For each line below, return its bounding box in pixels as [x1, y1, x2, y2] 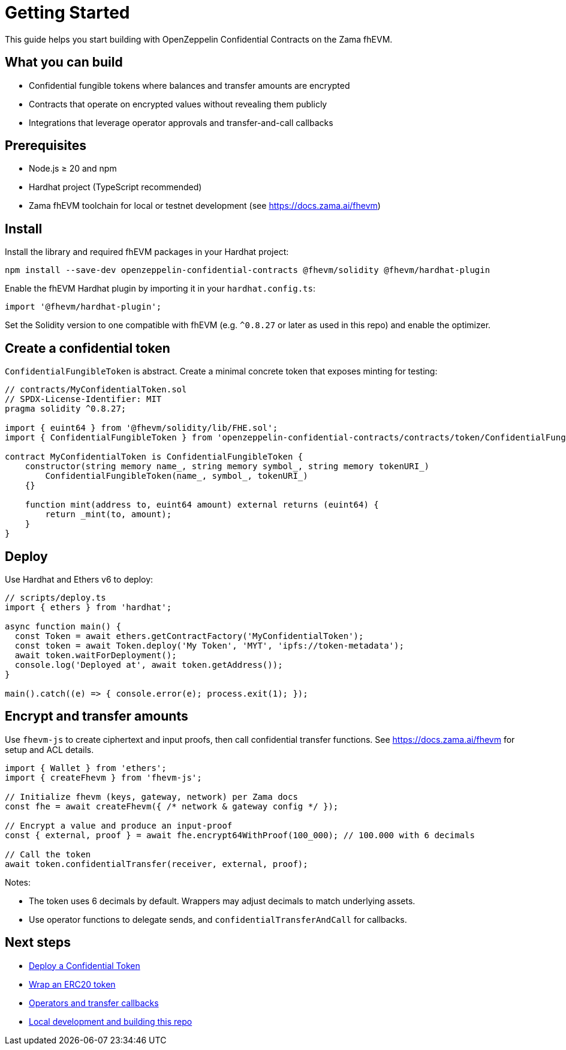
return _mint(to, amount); [45, 509, 172, 520]
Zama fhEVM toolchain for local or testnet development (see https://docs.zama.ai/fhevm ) [29, 200, 381, 211]
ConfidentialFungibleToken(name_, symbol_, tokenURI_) [45, 471, 308, 481]
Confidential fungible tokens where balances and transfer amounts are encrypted [29, 80, 350, 91]
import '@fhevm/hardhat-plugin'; [5, 302, 162, 312]
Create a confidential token [5, 340, 170, 356]
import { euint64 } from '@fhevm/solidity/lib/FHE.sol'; [5, 423, 278, 433]
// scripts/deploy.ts [5, 592, 106, 602]
